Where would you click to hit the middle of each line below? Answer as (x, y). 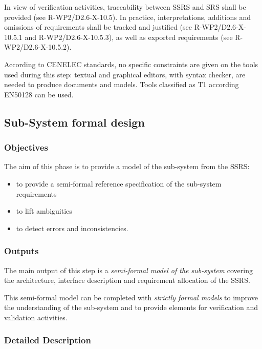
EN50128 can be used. (39, 94)
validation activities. (36, 317)
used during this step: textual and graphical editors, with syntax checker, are (125, 74)
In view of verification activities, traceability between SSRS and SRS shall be (125, 7)
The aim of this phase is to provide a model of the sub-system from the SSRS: (127, 166)
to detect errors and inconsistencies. (72, 228)
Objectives (26, 147)
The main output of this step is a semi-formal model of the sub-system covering (128, 270)
